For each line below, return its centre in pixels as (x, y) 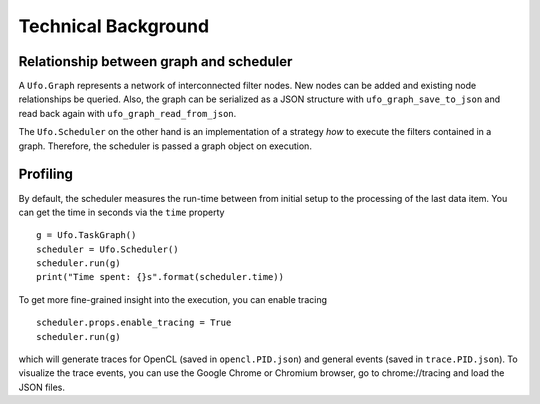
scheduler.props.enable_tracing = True (134, 323)
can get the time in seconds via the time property (121, 212)
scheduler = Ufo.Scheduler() (107, 249)
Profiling (46, 174)
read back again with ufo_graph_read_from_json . (127, 113)
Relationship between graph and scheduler (155, 61)
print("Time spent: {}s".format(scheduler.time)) (160, 277)
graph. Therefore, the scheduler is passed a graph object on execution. (165, 146)
